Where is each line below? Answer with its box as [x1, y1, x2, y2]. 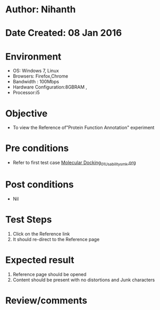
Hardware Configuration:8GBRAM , [12, 84, 87, 90]
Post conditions [5, 179, 74, 191]
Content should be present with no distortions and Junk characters [12, 277, 155, 283]
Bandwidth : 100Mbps [12, 79, 59, 85]
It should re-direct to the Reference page [12, 236, 100, 242]
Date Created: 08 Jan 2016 [5, 27, 122, 39]
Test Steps [5, 214, 52, 226]
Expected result [5, 254, 75, 266]
